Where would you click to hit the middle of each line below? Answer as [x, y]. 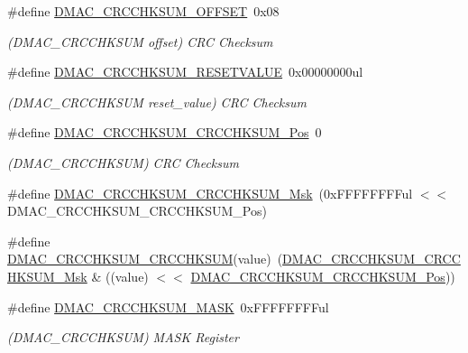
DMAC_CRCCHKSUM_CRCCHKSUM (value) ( [145, 259]
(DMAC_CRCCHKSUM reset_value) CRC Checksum [157, 102]
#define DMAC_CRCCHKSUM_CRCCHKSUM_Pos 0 [165, 132]
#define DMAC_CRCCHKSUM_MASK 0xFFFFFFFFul [168, 307]
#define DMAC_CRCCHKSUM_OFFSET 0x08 [143, 11]
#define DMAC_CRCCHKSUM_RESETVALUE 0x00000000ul [185, 72]
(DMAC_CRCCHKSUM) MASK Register [123, 337]
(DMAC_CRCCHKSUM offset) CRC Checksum [140, 41]
